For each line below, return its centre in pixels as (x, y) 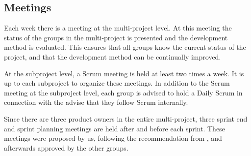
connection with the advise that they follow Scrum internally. (96, 102)
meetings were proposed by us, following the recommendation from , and (113, 138)
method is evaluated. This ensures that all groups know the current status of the (125, 47)
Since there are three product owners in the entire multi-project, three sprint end (126, 118)
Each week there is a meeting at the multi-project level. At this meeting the (118, 28)
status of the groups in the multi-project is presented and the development (116, 37)
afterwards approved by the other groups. (66, 147)
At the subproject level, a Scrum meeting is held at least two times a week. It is (124, 73)
